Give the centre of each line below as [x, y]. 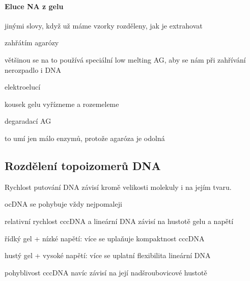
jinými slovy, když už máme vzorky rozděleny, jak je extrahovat [104, 25]
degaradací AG [28, 121]
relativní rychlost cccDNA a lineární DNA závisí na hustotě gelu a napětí [119, 221]
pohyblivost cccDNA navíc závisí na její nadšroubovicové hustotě [106, 272]
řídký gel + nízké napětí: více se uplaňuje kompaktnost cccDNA [105, 238]
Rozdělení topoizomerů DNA [83, 165]
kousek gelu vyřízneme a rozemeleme [62, 104]
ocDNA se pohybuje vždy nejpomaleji [63, 204]
